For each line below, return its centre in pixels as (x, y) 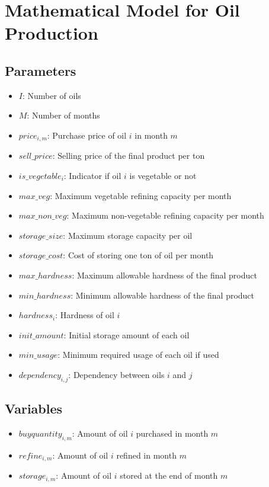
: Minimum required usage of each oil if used (138, 355)
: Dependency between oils (116, 374)
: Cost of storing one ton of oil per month (138, 255)
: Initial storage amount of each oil (127, 334)
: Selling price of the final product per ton (129, 156)
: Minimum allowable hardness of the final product (163, 295)
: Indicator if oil (92, 175)
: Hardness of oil (85, 315)
